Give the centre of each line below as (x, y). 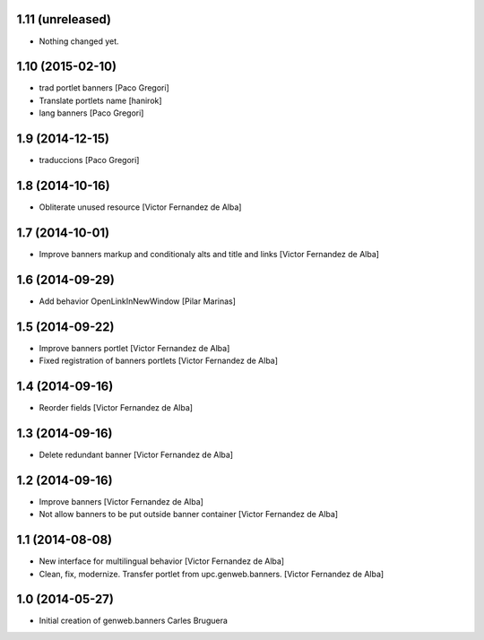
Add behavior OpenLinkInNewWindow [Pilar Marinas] (138, 301)
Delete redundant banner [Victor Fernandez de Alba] (136, 454)
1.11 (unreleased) (64, 19)
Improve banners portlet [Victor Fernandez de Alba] (134, 348)
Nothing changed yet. (79, 41)
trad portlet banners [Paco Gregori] (104, 88)
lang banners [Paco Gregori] (91, 113)
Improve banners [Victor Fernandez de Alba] (121, 501)
